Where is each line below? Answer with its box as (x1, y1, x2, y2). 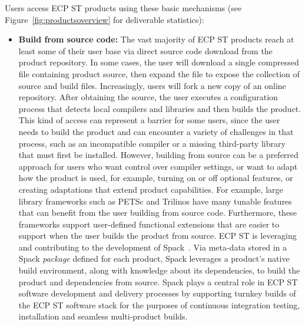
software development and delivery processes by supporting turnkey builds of (18, 287, 296, 299)
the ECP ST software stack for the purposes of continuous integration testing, (18, 298, 300, 311)
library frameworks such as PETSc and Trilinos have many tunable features (18, 195, 292, 207)
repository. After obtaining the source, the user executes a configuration (18, 91, 278, 103)
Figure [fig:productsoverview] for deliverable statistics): (5, 13, 204, 25)
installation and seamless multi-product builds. (18, 310, 188, 322)
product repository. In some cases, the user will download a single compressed (18, 56, 299, 68)
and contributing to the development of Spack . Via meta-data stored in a (18, 241, 287, 253)
